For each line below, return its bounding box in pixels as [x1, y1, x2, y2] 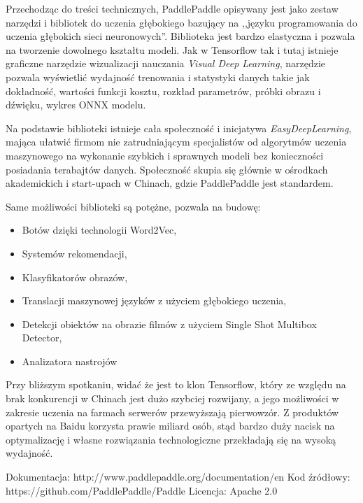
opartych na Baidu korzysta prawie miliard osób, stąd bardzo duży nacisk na [6, 418, 335, 433]
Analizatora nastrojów [22, 353, 118, 368]
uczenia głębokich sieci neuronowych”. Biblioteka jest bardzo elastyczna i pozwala [6, 29, 355, 43]
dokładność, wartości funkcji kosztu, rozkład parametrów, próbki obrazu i [6, 83, 321, 98]
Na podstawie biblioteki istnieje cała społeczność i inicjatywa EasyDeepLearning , [6, 120, 352, 135]
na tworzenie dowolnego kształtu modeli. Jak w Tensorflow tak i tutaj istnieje [6, 42, 339, 57]
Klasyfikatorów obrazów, [22, 269, 128, 284]
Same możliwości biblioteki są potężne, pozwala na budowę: [6, 199, 261, 213]
